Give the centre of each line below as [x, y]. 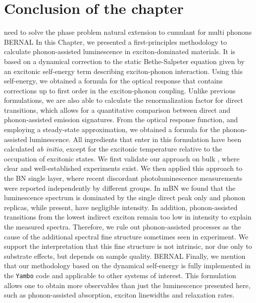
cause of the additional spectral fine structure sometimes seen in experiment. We [126, 236]
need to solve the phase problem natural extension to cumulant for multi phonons [128, 32]
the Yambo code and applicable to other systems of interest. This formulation [120, 275]
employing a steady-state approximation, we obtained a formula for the [112, 129]
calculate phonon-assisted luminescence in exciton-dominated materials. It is [120, 51]
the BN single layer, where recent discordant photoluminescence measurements [123, 178]
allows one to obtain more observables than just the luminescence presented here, [127, 285]
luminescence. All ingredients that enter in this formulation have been [135, 139]
